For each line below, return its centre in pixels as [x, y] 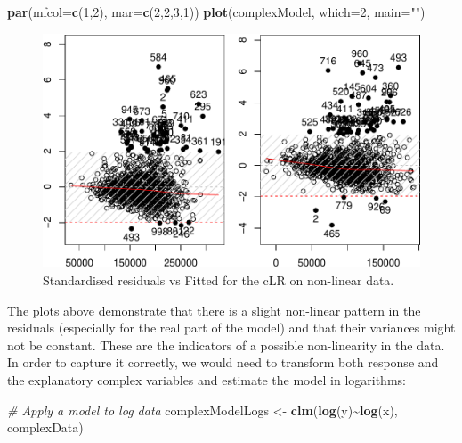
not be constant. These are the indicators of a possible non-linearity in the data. [226, 345]
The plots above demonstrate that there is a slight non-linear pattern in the [214, 310]
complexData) [45, 427]
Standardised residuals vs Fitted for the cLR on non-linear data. [219, 280]
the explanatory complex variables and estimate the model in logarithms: [207, 380]
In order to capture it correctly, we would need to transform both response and [223, 362]
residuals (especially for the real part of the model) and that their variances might [231, 328]
